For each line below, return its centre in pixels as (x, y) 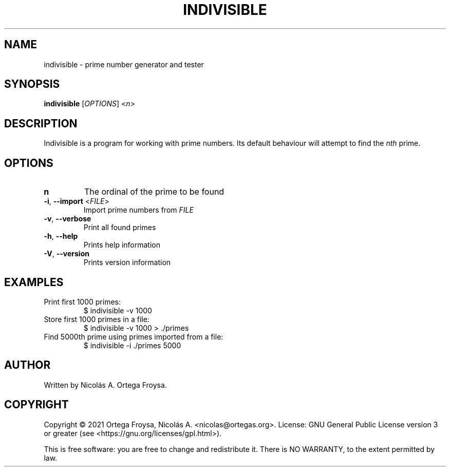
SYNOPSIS (32, 84)
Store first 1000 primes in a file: (97, 319)
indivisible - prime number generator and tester (124, 64)
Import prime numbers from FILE (138, 210)
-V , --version (67, 254)
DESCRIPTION (41, 123)
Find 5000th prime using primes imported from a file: (134, 336)
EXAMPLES (34, 282)
